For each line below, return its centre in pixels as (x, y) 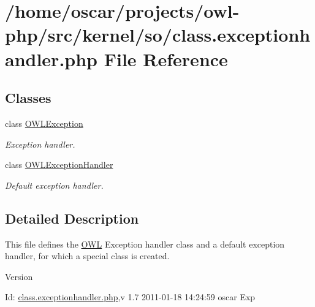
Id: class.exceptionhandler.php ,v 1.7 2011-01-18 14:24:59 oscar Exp (130, 297)
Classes (28, 98)
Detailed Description (72, 218)
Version (19, 276)
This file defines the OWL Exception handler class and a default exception (145, 244)
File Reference (166, 59)
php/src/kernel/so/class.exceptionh (158, 35)
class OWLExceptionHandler (59, 165)
